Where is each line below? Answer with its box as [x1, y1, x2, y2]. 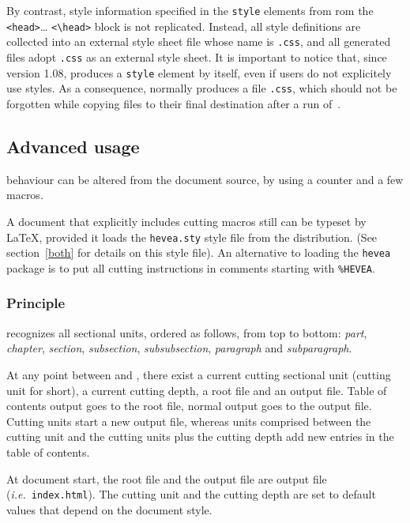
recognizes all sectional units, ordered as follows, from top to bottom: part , [6, 324, 367, 341]
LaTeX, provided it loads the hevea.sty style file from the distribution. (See [6, 228, 378, 245]
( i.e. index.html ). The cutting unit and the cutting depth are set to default [6, 486, 376, 502]
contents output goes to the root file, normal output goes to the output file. [6, 397, 372, 414]
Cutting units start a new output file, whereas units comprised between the [6, 412, 371, 429]
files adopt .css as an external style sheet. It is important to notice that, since [6, 48, 387, 65]
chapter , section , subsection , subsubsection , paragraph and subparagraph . [6, 340, 352, 356]
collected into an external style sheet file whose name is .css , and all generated [6, 33, 391, 50]
